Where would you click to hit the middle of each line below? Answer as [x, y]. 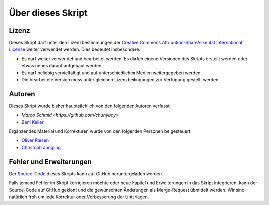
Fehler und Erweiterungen [51, 161]
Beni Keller [33, 122]
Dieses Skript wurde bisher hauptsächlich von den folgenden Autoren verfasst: [90, 106]
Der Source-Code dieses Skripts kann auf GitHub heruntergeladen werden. [86, 173]
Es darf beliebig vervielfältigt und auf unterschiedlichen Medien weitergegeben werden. [112, 73]
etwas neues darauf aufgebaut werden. [62, 66]
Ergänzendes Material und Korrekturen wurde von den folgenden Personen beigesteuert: [100, 131]
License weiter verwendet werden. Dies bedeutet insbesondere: [75, 49]
